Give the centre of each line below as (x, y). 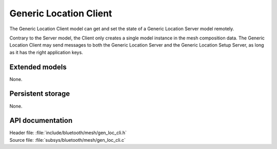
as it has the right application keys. (46, 52)
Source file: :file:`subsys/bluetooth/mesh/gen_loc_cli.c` (67, 140)
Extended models (38, 67)
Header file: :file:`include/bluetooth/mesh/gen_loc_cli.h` (68, 133)
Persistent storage (40, 94)
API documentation (41, 121)
